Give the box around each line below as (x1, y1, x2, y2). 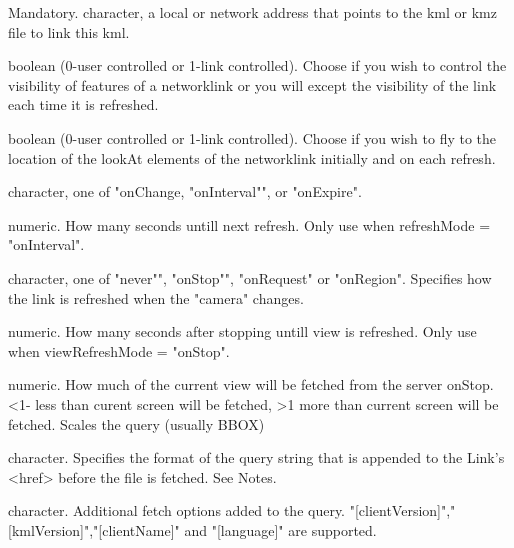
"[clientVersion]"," (349, 500, 456, 521)
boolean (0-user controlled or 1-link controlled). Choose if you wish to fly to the (8, 127, 497, 148)
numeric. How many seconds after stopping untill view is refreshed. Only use (8, 321, 477, 342)
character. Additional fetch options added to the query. (8, 500, 346, 521)
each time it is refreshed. (8, 94, 159, 115)
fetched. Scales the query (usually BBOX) (8, 413, 265, 434)
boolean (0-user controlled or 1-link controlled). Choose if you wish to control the (8, 55, 507, 76)
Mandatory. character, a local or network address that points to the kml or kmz (8, 2, 497, 22)
